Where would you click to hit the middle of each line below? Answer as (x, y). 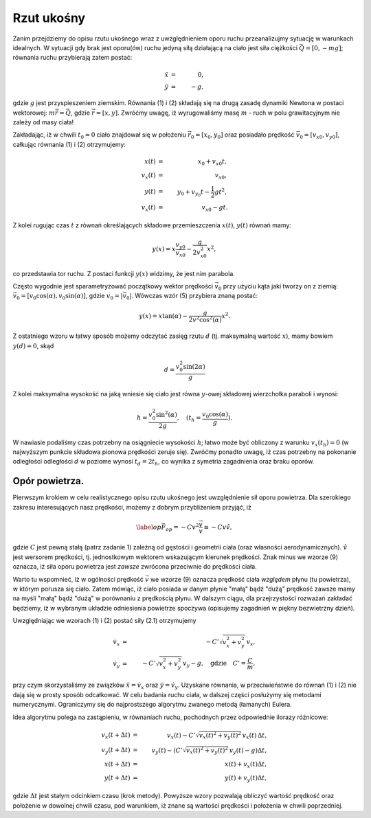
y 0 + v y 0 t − (193, 193)
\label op (149, 527)
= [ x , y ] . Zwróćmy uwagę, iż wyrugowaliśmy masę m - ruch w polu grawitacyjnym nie (218, 113)
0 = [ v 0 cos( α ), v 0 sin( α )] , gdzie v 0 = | (69, 297)
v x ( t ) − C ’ (181, 736)
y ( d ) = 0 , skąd (33, 345)
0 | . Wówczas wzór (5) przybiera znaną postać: (192, 297)
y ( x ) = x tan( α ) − (163, 316)
